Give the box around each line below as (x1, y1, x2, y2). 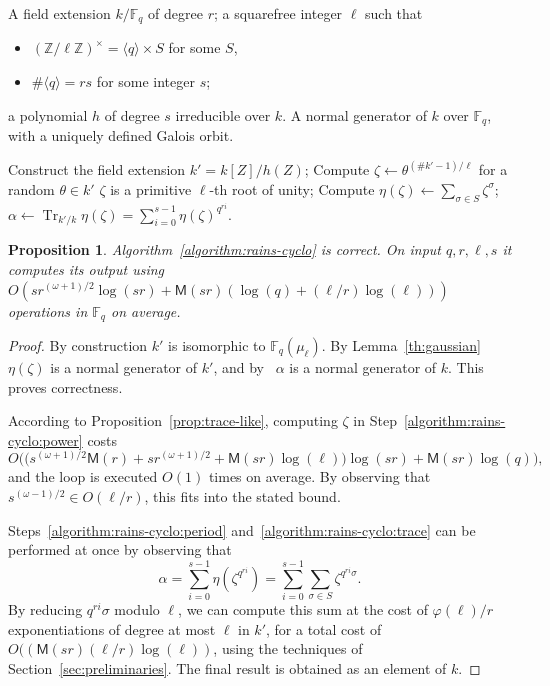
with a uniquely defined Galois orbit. (8, 125, 234, 146)
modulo (114, 598, 160, 619)
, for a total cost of (266, 618, 382, 639)
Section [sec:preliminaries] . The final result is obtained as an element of (8, 657, 447, 678)
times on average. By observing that (208, 466, 431, 487)
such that (365, 3, 423, 23)
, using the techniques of (213, 638, 363, 659)
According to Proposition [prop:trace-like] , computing (8, 410, 338, 431)
